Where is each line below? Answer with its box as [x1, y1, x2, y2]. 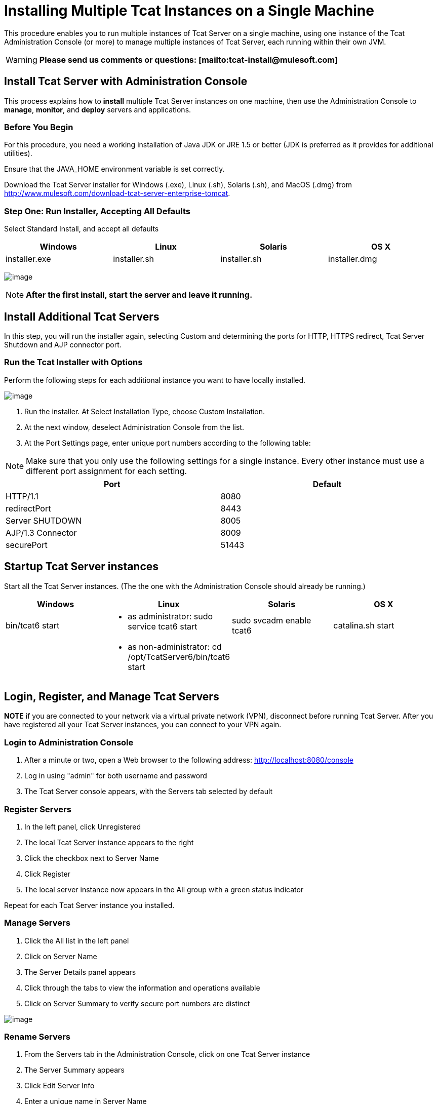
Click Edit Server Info [24, 1081, 95, 1090]
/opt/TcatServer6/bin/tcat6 [128, 651, 230, 662]
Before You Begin [4, 122, 73, 132]
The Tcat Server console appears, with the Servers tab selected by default [24, 787, 273, 796]
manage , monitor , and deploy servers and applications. [4, 105, 191, 114]
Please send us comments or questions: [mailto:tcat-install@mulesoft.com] [39, 54, 338, 65]
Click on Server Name [24, 952, 97, 961]
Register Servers [4, 804, 71, 814]
